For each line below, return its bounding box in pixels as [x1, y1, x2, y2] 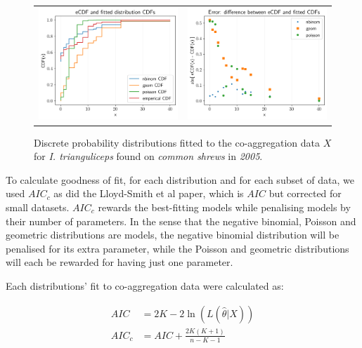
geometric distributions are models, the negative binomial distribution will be [6, 227, 340, 242]
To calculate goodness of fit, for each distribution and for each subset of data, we [6, 172, 354, 187]
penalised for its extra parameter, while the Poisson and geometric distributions [6, 241, 349, 255]
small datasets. [6, 199, 70, 214]
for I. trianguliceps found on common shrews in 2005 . [34, 149, 263, 163]
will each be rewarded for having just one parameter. [6, 255, 233, 269]
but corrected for [269, 186, 342, 201]
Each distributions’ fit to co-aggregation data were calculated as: [6, 278, 284, 293]
